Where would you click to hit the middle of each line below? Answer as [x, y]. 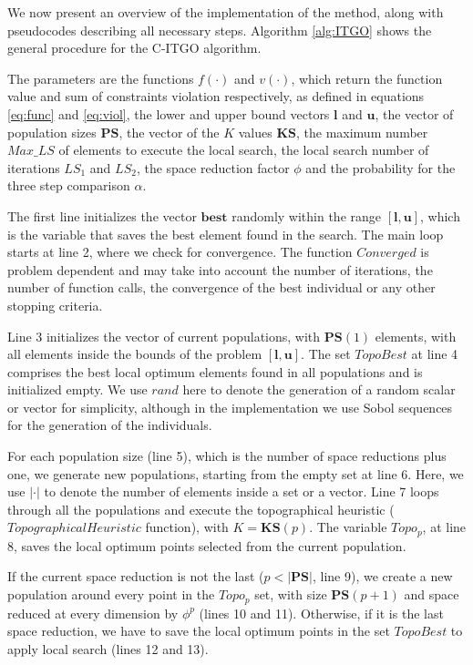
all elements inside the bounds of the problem [135, 354]
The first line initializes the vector [102, 215]
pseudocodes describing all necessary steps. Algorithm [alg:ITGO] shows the [220, 30]
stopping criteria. [55, 305]
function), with [187, 527]
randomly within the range [307, 215]
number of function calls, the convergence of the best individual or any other [221, 287]
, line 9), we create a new [382, 576]
